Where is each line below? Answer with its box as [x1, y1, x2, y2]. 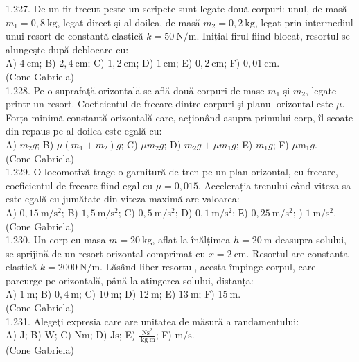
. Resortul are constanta [246, 245, 349, 260]
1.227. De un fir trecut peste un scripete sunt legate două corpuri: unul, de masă [6, 1, 347, 15]
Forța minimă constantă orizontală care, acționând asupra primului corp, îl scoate [6, 110, 353, 124]
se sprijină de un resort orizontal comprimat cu [6, 245, 206, 260]
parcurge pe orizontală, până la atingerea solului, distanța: [6, 273, 254, 287]
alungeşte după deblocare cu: [6, 42, 129, 56]
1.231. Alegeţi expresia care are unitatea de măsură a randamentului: [6, 313, 299, 328]
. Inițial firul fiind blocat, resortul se [196, 28, 350, 43]
